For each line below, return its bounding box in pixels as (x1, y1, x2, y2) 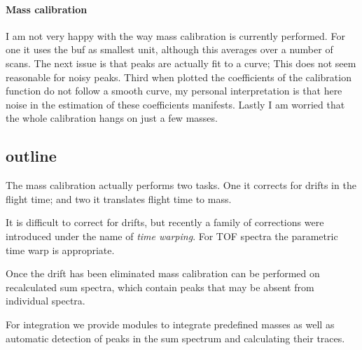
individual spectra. (6, 293, 85, 308)
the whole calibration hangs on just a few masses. (6, 111, 218, 125)
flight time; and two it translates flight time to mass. (6, 191, 232, 206)
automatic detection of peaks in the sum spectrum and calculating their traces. (6, 330, 345, 345)
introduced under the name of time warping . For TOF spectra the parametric (6, 228, 338, 243)
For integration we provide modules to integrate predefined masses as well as (6, 316, 335, 331)
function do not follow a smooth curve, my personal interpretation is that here (6, 83, 342, 98)
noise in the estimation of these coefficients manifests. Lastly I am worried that (6, 97, 345, 111)
